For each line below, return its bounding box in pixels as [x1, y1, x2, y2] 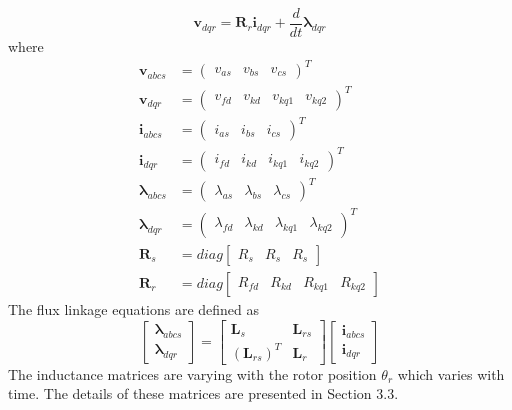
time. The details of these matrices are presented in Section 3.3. [8, 383, 399, 404]
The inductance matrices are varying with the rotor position [8, 363, 377, 384]
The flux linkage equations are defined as [8, 298, 260, 319]
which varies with [397, 363, 505, 384]
